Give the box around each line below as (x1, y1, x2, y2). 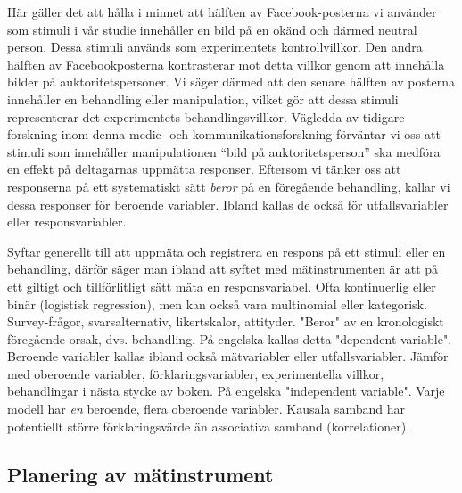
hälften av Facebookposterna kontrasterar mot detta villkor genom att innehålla (7, 54, 445, 73)
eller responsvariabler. (7, 212, 127, 231)
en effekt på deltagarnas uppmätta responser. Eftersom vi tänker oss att (7, 160, 401, 178)
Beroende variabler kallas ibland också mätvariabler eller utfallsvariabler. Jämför (7, 347, 449, 366)
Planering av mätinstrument (7, 460, 274, 488)
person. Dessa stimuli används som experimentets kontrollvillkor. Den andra (7, 37, 423, 56)
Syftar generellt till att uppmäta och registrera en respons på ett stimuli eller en (7, 242, 446, 260)
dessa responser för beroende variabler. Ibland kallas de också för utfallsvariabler (7, 194, 449, 213)
